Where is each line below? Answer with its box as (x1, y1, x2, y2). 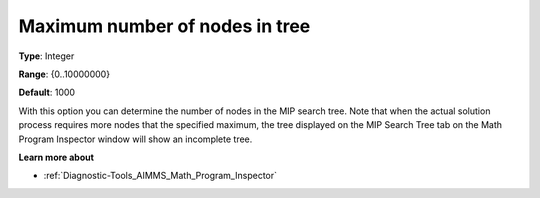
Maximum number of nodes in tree (18, 15, 311, 37)
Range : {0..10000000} (18, 68, 110, 80)
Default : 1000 (18, 86, 75, 99)
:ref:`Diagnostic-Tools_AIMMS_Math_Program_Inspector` (43, 170, 278, 182)
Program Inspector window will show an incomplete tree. (18, 133, 253, 145)
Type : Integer (18, 50, 75, 62)
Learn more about (18, 151, 95, 163)
